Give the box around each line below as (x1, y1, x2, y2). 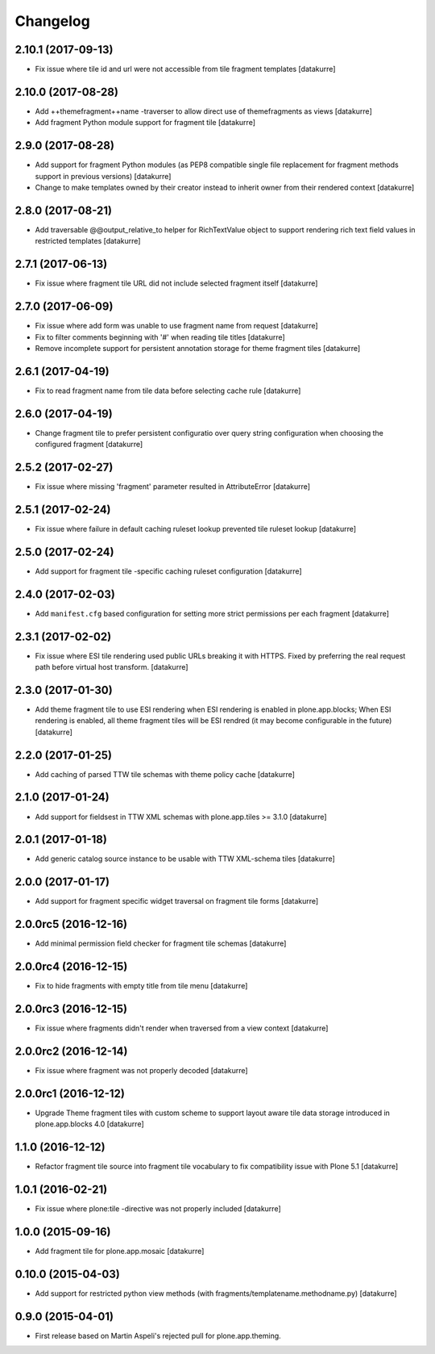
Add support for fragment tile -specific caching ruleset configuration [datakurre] (35, 566, 302, 576)
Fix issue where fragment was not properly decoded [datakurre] (35, 1066, 249, 1075)
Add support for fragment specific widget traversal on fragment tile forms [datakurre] (35, 896, 319, 906)
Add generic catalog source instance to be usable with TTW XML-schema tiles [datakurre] (35, 854, 336, 863)
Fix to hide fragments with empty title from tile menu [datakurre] (35, 981, 248, 991)
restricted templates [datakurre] (35, 236, 141, 246)
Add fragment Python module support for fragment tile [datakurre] (35, 118, 255, 127)
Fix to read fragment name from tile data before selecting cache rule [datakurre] (35, 386, 301, 395)
